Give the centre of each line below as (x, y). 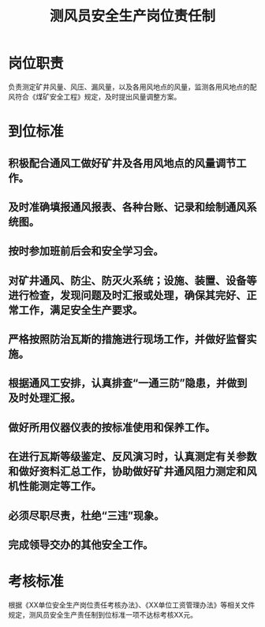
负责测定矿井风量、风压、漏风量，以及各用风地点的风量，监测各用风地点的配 (132, 87)
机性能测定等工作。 (55, 486)
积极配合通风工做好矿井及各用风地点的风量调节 (122, 163)
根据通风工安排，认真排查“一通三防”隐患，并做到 (128, 383)
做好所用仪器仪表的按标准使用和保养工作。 (112, 427)
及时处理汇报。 (45, 398)
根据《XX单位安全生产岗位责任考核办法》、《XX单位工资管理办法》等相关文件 (132, 605)
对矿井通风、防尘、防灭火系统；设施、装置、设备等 (132, 280)
